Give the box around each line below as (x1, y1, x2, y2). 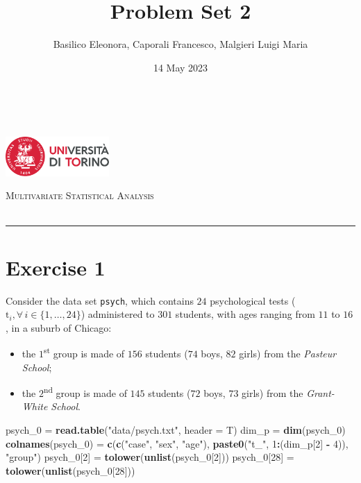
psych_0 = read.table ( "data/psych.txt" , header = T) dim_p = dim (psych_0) (6, 423, 346, 437)
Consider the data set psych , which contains (6, 293, 194, 307)
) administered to (81, 307, 155, 321)
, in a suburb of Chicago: (6, 320, 112, 334)
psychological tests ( (210, 293, 296, 307)
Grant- (306, 385, 335, 400)
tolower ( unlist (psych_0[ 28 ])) (6, 463, 135, 477)
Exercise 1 (6, 253, 106, 281)
